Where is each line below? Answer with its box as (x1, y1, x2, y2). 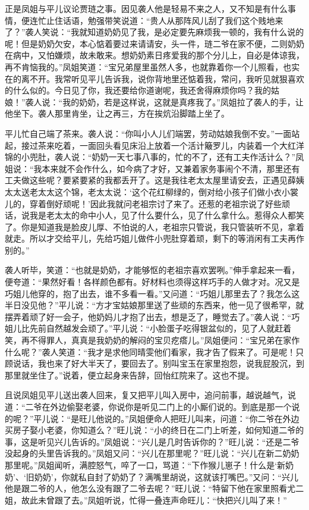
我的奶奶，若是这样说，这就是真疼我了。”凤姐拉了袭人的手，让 (62, 95, 304, 108)
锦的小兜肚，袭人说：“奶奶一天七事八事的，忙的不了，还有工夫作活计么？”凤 (5, 151, 304, 163)
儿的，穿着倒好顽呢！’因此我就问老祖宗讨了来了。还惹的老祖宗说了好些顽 (5, 197, 290, 209)
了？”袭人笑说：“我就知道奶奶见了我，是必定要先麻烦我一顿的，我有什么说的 (5, 26, 304, 38)
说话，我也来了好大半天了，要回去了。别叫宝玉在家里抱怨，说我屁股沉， (12, 357, 296, 370)
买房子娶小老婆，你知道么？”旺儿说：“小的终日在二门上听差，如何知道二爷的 (5, 424, 304, 436)
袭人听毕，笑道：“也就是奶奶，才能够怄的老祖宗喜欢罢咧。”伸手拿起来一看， (5, 264, 300, 276)
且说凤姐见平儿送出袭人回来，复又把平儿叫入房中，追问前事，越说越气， (5, 389, 288, 401)
